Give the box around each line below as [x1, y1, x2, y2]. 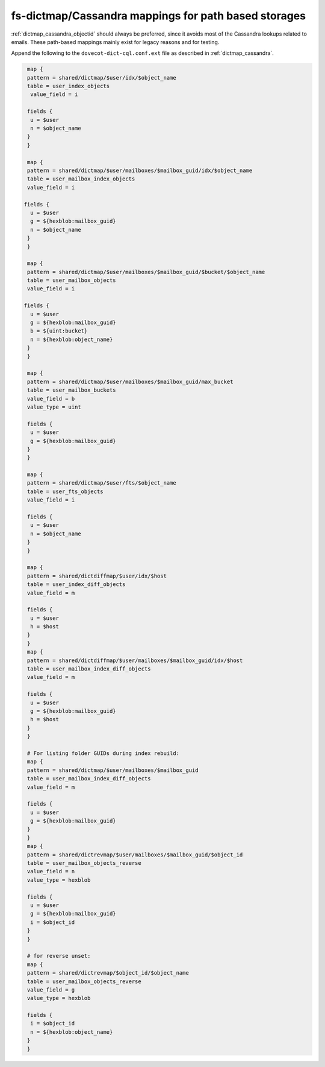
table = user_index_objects [27, 83, 110, 90]
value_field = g [27, 986, 75, 993]
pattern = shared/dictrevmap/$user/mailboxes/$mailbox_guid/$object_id [27, 851, 243, 858]
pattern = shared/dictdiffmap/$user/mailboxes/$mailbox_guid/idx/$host [27, 657, 243, 664]
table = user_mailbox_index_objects [27, 176, 135, 182]
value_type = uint [27, 403, 81, 410]
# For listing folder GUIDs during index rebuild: [27, 750, 180, 757]
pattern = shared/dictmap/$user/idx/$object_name [27, 74, 177, 81]
